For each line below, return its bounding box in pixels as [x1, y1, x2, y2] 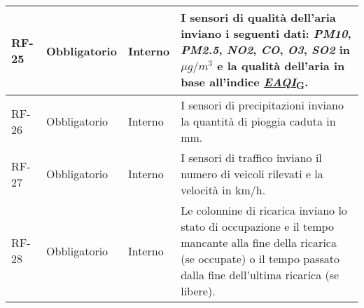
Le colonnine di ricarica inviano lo [181, 202, 347, 219]
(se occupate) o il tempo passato [181, 250, 340, 267]
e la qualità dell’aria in [217, 58, 345, 74]
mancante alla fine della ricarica [181, 234, 337, 251]
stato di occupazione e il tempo [181, 218, 334, 235]
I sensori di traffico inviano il [181, 149, 322, 166]
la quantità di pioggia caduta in [181, 113, 336, 130]
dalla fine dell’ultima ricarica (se [181, 267, 339, 283]
